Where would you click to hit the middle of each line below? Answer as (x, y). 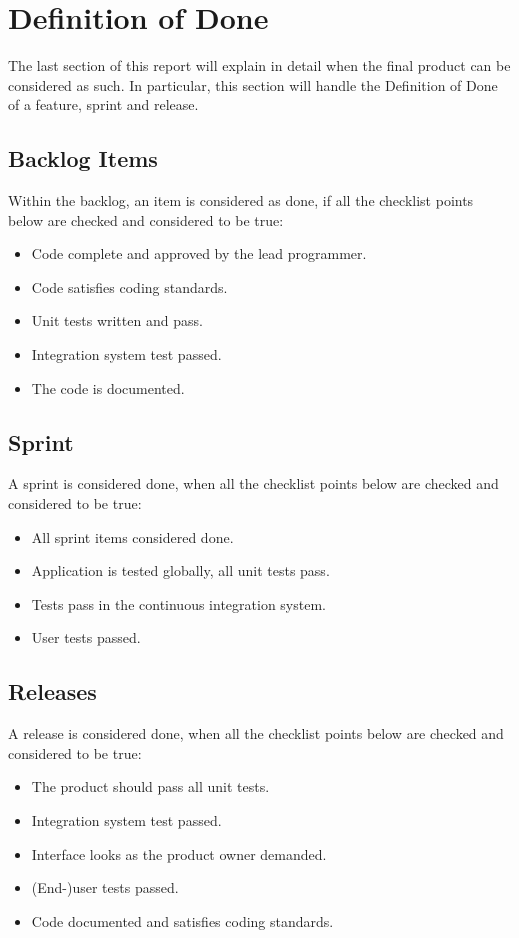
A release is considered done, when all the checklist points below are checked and (256, 733)
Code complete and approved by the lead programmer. (199, 253)
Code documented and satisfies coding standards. (182, 920)
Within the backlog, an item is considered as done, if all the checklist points (241, 200)
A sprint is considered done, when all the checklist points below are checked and (253, 483)
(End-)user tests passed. (105, 887)
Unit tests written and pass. (117, 320)
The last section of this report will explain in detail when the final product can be (259, 65)
